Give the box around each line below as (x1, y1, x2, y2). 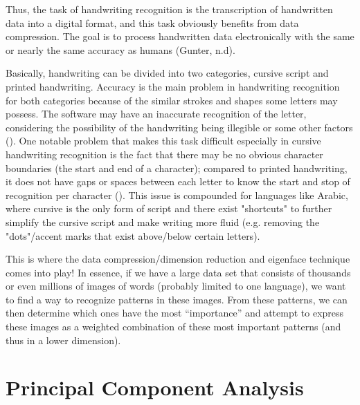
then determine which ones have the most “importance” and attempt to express (6, 305, 344, 320)
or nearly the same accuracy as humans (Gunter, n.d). (6, 42, 235, 57)
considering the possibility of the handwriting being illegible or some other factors (6, 120, 353, 134)
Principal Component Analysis (6, 373, 304, 402)
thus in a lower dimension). (6, 332, 121, 347)
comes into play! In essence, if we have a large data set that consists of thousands (6, 265, 351, 279)
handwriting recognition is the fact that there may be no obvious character (6, 147, 323, 161)
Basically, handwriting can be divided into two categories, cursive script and (6, 66, 329, 80)
